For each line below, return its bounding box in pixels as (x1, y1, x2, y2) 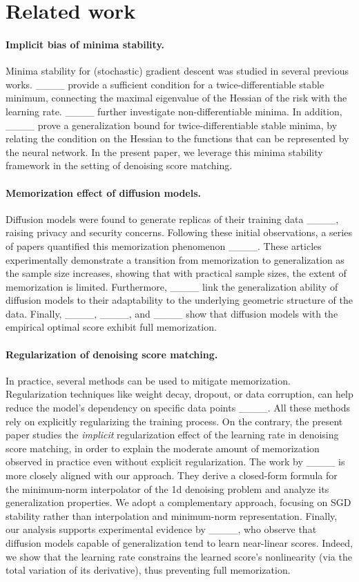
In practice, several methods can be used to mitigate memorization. (6, 373, 291, 387)
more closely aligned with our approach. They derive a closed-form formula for (6, 468, 338, 483)
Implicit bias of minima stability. (6, 37, 165, 51)
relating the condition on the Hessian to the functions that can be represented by (6, 131, 349, 146)
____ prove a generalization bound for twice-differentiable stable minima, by (6, 117, 338, 132)
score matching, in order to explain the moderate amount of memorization (6, 440, 320, 455)
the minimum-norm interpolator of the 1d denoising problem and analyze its (6, 481, 329, 496)
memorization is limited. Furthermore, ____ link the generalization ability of (6, 279, 338, 293)
